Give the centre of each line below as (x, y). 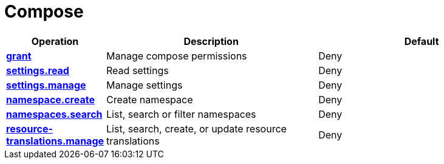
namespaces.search (54, 114)
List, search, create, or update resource (196, 128)
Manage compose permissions (177, 56)
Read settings (138, 70)
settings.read (38, 70)
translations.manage (55, 141)
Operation (55, 41)
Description (211, 41)
